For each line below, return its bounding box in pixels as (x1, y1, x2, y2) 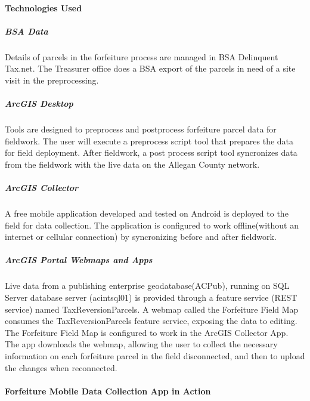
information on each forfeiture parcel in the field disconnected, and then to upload (5, 349, 305, 362)
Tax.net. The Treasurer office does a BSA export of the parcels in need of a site (5, 62, 296, 75)
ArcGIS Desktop (5, 97, 73, 110)
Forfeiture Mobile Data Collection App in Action (5, 384, 211, 397)
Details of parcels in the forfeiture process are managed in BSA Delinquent (5, 50, 278, 63)
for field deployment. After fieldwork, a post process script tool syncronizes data (5, 146, 297, 159)
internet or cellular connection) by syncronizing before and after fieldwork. (5, 230, 277, 243)
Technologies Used (5, 1, 82, 14)
